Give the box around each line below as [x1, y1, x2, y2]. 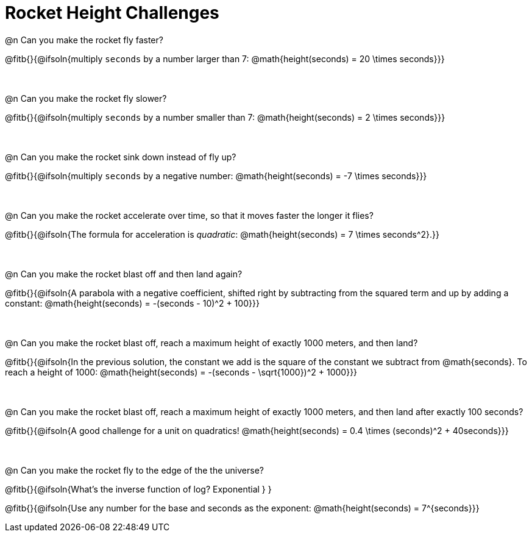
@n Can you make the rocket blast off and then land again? [5, 268, 243, 279]
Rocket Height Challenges [5, 2, 219, 23]
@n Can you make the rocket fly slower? [5, 93, 167, 104]
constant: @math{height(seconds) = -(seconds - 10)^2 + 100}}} [5, 297, 260, 308]
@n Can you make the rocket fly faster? [5, 34, 163, 45]
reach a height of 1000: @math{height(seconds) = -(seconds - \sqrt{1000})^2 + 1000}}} [5, 366, 358, 377]
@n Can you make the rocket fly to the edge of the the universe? [5, 464, 264, 475]
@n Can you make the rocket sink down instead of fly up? [5, 151, 236, 162]
